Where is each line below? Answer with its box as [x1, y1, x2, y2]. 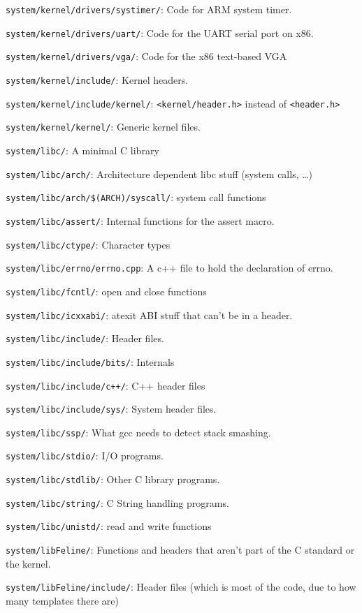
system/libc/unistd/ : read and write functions [6, 519, 212, 533]
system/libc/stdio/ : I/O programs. [6, 448, 164, 463]
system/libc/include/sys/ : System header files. [6, 401, 217, 416]
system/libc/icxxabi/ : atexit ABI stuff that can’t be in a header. [6, 307, 293, 322]
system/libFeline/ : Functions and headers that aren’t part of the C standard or [6, 542, 355, 557]
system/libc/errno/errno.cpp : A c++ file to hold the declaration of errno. [6, 260, 333, 275]
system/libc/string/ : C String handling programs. [6, 495, 229, 510]
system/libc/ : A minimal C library [6, 142, 159, 157]
